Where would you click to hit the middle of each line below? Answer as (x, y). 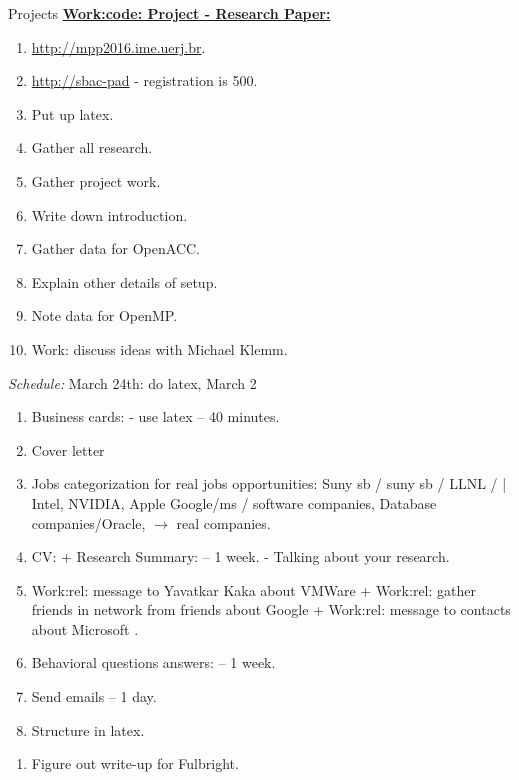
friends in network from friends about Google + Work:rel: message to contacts (271, 609)
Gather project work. (96, 180)
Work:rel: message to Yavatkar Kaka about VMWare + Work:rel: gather (253, 589)
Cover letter (68, 449)
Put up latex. (72, 113)
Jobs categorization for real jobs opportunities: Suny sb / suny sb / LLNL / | (269, 483)
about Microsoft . (85, 628)
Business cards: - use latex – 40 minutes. (155, 416)
